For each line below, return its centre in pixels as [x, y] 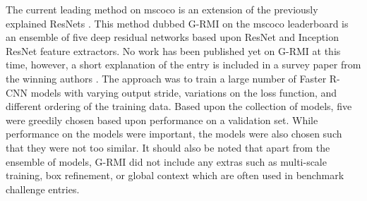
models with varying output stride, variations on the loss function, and [184, 92]
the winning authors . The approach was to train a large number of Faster [166, 78]
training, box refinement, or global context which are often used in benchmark [175, 175]
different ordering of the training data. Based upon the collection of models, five [179, 106]
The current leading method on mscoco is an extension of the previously [162, 9]
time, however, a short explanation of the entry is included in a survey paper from [183, 65]
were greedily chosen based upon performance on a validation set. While [162, 120]
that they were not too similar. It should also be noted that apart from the [168, 147]
